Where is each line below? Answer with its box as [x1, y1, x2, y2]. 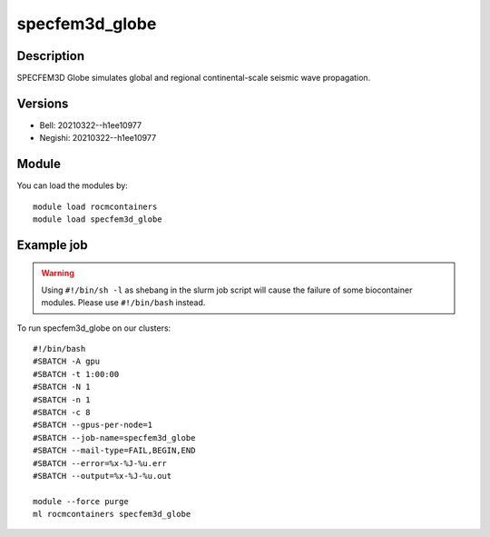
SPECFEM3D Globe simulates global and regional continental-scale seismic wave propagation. [16, 73, 371, 84]
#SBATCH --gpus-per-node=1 [33, 420, 153, 431]
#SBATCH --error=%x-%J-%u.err [33, 458, 168, 468]
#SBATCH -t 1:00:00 [33, 369, 120, 379]
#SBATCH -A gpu [33, 356, 101, 367]
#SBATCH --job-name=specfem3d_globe [33, 433, 196, 443]
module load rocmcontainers [33, 201, 158, 212]
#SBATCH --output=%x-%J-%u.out [33, 471, 172, 481]
